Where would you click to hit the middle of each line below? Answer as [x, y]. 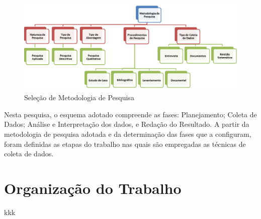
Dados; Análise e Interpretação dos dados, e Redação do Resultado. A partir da [127, 124]
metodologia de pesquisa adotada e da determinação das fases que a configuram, [128, 134]
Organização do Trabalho [93, 188]
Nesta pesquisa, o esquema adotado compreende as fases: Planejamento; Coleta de [130, 114]
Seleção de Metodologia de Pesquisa [79, 97]
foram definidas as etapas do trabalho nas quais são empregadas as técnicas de [125, 144]
